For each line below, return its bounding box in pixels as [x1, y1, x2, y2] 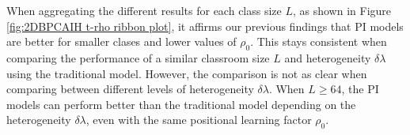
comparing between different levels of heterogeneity [6, 81, 254, 97]
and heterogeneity [284, 49, 371, 66]
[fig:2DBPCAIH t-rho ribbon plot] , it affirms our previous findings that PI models [6, 17, 404, 34]
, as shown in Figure [292, 2, 392, 18]
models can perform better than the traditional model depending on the [6, 96, 356, 112]
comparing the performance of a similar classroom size [6, 49, 270, 66]
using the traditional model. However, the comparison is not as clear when [6, 65, 367, 81]
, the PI [341, 81, 379, 97]
